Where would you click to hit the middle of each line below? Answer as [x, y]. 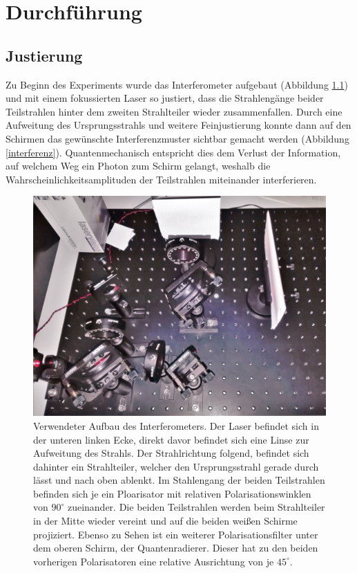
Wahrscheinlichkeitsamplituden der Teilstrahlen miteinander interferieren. [161, 179]
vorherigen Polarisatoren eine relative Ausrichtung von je [154, 561]
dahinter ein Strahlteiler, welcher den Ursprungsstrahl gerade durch [176, 466]
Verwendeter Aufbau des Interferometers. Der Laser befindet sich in [176, 425]
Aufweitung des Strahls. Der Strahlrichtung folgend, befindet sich [171, 453]
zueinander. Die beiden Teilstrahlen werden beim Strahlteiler [196, 507]
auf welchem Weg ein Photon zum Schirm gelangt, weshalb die [138, 166]
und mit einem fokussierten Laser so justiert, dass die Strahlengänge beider [165, 98]
